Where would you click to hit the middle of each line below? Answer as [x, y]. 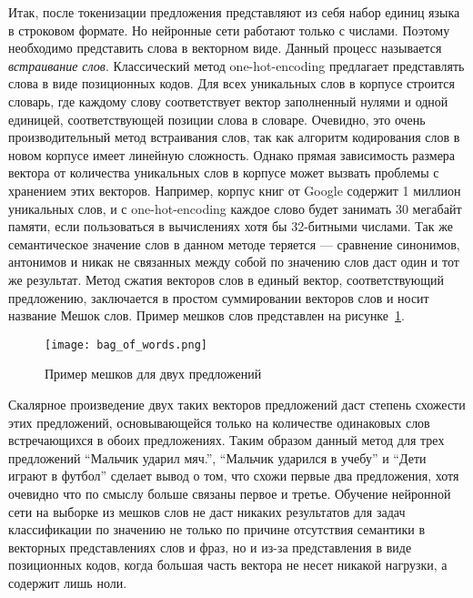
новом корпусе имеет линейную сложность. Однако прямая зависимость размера [232, 154]
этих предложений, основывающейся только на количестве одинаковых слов [219, 422]
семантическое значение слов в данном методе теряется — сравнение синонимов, [234, 243]
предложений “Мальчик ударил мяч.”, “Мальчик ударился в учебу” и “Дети [217, 457]
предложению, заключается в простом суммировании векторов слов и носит [219, 297]
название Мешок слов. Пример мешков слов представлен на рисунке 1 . [206, 315]
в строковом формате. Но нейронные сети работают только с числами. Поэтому [229, 30]
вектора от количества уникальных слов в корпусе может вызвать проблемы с [224, 172]
